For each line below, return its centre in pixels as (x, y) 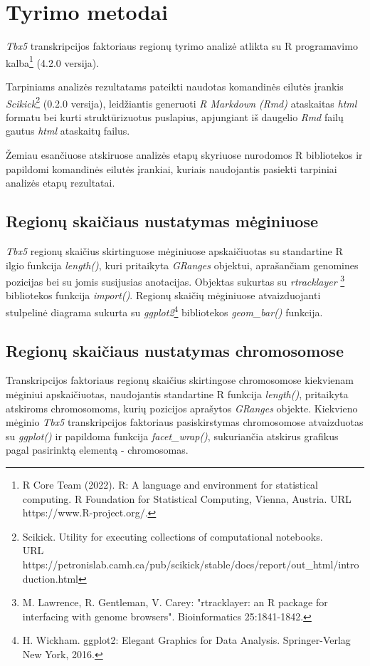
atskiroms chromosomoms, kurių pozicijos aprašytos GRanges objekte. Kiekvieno (182, 408)
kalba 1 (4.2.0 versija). (53, 61)
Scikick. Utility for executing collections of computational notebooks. (173, 536)
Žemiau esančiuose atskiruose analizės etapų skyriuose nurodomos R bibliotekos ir (184, 155)
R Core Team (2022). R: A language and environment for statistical (170, 485)
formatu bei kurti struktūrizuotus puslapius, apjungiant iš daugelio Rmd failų (175, 116)
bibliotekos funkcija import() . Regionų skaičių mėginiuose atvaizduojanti (163, 295)
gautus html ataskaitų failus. (68, 131)
